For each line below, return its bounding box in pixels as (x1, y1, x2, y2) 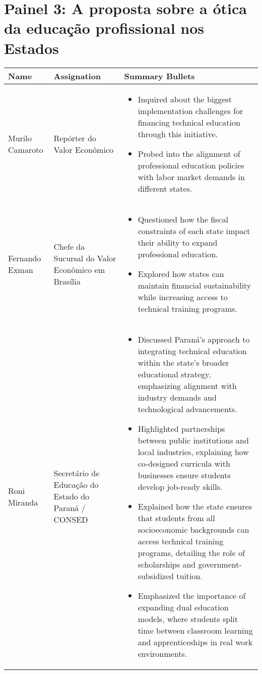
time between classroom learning (138, 624, 253, 636)
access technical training (138, 535, 224, 547)
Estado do (53, 490, 90, 502)
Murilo (8, 132, 32, 144)
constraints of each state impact (138, 224, 250, 237)
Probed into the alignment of (138, 147, 240, 159)
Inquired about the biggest (138, 93, 232, 105)
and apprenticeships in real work (138, 636, 253, 648)
